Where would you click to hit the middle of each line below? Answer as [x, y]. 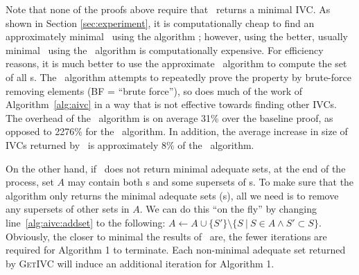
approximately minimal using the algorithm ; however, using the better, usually [177, 36]
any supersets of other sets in [68, 209]
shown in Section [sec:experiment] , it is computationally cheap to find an [160, 23]
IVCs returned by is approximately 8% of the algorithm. [130, 144]
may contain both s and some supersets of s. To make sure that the [211, 182]
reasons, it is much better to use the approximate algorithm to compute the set [176, 63]
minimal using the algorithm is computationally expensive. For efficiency [165, 50]
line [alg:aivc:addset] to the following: [86, 222]
